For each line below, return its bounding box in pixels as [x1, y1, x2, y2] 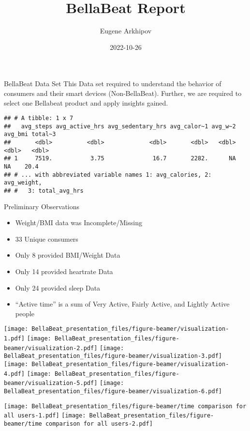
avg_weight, [4, 179, 42, 186]
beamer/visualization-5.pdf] [4, 380, 98, 387]
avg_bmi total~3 [4, 131, 56, 138]
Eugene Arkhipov [100, 26, 152, 36]
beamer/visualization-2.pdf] [4, 344, 98, 352]
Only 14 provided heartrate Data [15, 266, 113, 277]
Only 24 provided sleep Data [15, 282, 101, 292]
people [15, 308, 35, 318]
